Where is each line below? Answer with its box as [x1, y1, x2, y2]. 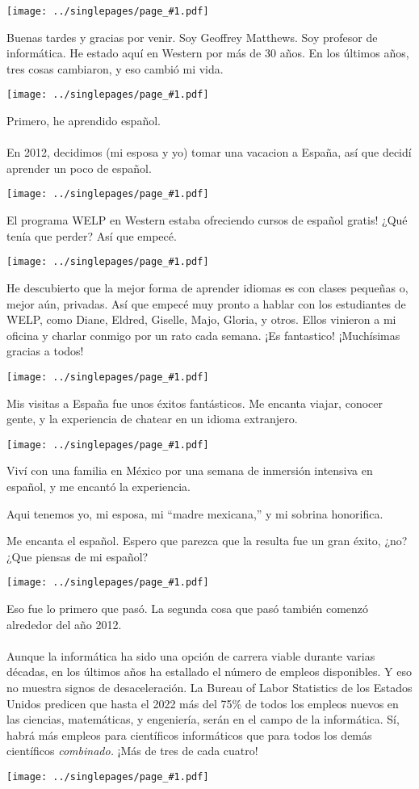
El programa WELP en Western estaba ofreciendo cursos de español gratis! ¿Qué [6, 212, 408, 229]
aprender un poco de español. [6, 159, 152, 176]
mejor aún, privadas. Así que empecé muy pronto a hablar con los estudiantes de [6, 295, 406, 312]
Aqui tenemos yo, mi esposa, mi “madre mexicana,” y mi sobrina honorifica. [6, 505, 383, 522]
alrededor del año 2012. [6, 615, 122, 632]
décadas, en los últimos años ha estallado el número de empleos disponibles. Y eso [6, 663, 412, 680]
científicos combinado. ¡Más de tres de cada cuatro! [6, 742, 258, 759]
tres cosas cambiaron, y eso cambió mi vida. [6, 60, 224, 77]
